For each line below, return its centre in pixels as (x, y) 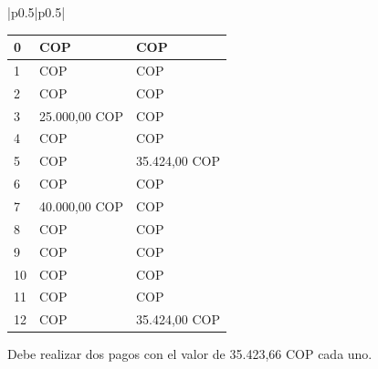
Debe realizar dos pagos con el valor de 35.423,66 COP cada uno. (190, 354)
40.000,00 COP (81, 206)
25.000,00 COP (81, 115)
